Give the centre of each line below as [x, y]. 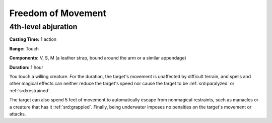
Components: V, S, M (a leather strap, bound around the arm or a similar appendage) [98, 58]
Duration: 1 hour [26, 67]
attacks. [18, 114]
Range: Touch [24, 48]
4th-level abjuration [43, 27]
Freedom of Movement [58, 13]
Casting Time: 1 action [33, 39]
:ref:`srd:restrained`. [30, 90]
